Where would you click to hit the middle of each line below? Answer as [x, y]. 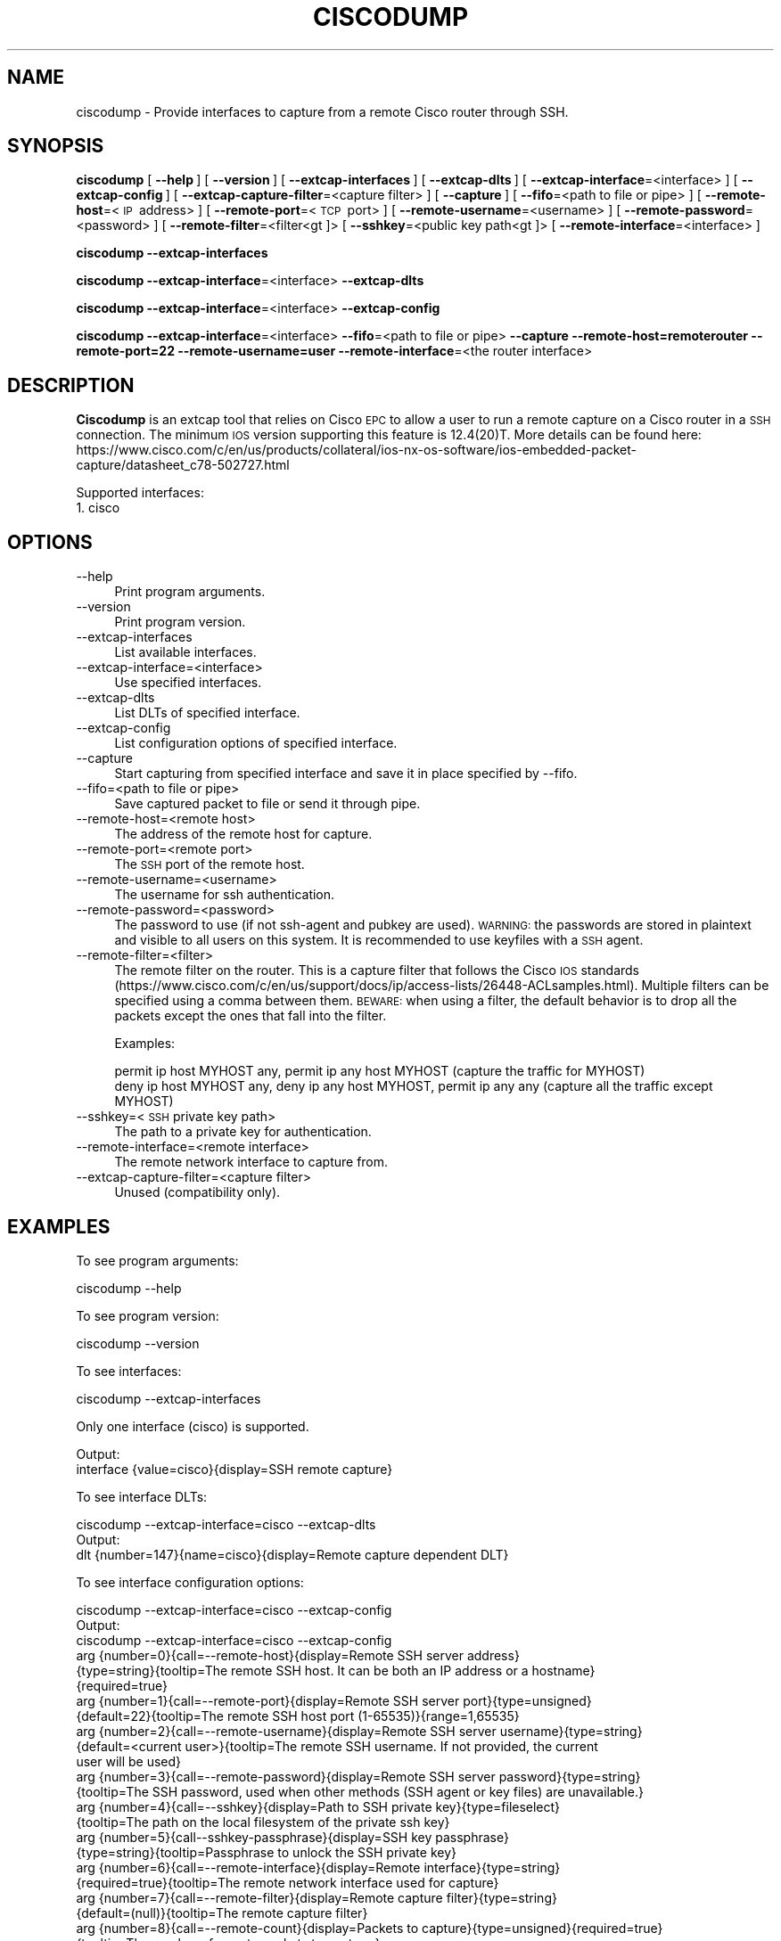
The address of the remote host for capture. [243, 834]
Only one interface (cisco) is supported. [193, 1426]
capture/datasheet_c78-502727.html [183, 465]
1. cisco [98, 508]
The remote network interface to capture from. [251, 1162]
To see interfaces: [129, 1371]
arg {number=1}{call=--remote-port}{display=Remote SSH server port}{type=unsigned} [334, 1700]
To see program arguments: [157, 1260]
